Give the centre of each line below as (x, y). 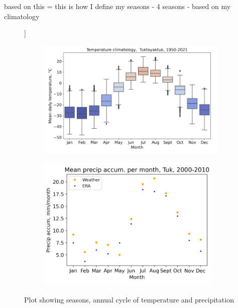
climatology (22, 16)
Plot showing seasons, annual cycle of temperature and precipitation (129, 299)
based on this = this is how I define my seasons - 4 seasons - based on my (117, 6)
